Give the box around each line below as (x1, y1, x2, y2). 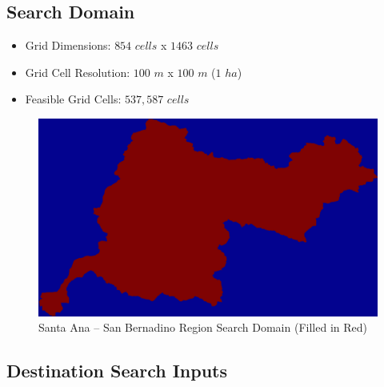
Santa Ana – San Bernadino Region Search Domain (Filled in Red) (38, 319, 367, 336)
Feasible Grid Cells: (25, 91, 122, 107)
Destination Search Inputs (6, 358, 228, 383)
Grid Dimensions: (25, 37, 111, 54)
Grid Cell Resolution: (25, 63, 130, 80)
